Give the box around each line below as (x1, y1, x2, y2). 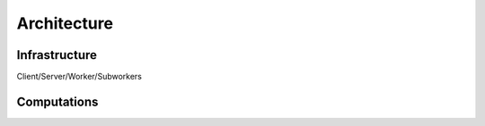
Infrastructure (16, 47, 98, 63)
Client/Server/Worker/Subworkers (16, 71, 143, 82)
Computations (16, 94, 99, 109)
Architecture (16, 13, 114, 33)
